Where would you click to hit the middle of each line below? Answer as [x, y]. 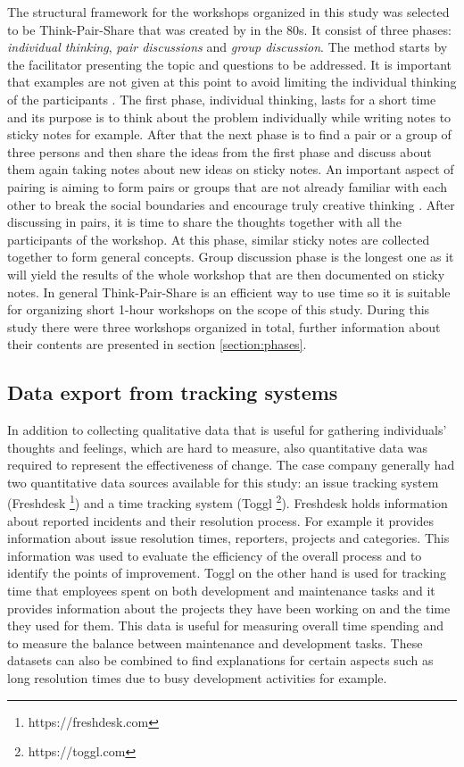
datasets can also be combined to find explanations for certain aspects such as [220, 660]
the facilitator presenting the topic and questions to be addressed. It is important [230, 64]
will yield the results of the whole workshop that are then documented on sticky [226, 274]
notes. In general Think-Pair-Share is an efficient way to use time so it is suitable [229, 292]
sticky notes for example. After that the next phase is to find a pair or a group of [229, 134]
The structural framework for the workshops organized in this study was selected [228, 12]
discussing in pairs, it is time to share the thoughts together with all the [205, 222]
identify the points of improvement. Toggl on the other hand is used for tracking [227, 573]
